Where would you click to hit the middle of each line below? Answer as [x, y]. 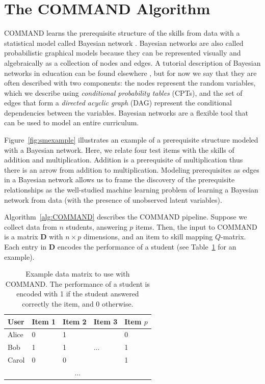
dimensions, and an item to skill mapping [148, 237]
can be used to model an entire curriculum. [72, 122]
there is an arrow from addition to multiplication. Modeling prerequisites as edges [132, 169]
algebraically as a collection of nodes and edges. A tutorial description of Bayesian [132, 62]
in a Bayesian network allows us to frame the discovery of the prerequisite [120, 180]
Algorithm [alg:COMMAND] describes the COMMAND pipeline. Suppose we [126, 217]
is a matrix [21, 237]
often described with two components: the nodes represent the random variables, [130, 83]
